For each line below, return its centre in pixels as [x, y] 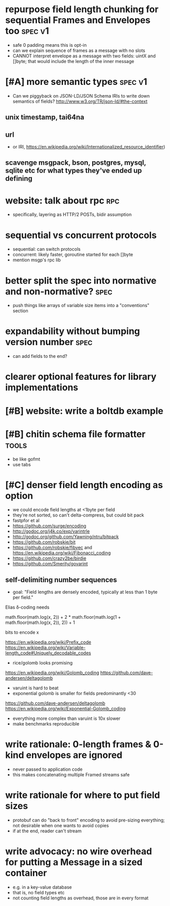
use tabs [22, 464]
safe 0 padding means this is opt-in [50, 45]
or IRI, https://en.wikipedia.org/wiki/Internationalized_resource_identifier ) [89, 147]
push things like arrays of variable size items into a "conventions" [81, 306]
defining [19, 179]
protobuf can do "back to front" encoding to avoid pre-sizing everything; [89, 820]
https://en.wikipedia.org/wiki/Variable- [45, 648]
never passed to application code [47, 769]
